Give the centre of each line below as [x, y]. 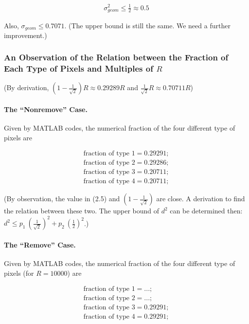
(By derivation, [27, 87]
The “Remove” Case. [40, 244]
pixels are [18, 137]
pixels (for [19, 273]
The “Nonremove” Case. [46, 109]
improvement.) [26, 35]
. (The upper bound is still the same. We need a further [147, 25]
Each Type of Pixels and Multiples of [79, 68]
